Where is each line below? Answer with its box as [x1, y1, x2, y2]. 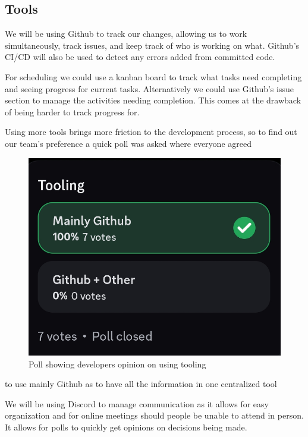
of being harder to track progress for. [5, 105, 140, 118]
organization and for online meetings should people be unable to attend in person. [5, 409, 304, 422]
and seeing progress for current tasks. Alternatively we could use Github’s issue [5, 82, 294, 95]
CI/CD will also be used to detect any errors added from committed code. [5, 51, 275, 63]
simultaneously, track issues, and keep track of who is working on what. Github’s [5, 39, 300, 51]
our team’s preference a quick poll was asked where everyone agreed [5, 137, 252, 149]
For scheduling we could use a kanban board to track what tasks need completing [5, 70, 302, 83]
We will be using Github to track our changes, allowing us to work [5, 27, 247, 40]
